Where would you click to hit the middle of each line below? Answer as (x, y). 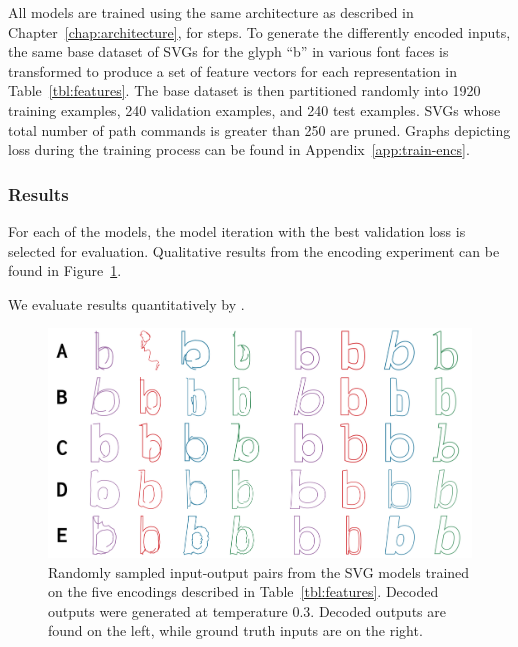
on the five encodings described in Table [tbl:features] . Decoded (243, 591)
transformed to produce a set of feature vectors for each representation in (232, 70)
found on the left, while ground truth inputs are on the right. (235, 630)
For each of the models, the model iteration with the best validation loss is (237, 230)
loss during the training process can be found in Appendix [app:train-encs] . (239, 149)
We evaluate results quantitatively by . (126, 303)
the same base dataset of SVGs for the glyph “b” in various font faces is (228, 51)
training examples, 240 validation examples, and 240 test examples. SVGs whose (254, 109)
